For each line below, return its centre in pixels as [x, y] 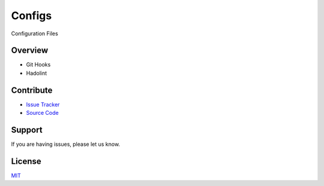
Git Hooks [38, 65]
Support [27, 129]
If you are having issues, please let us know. [65, 144]
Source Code [43, 113]
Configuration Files [34, 33]
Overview [30, 51]
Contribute [32, 90]
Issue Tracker [43, 104]
